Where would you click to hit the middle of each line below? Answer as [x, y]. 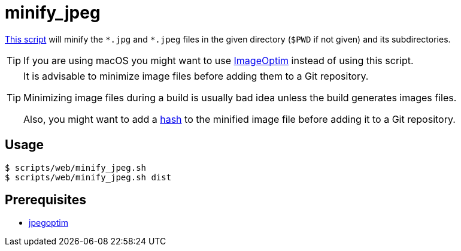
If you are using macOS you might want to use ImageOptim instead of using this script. [219, 60]
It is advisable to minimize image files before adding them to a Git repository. [196, 76]
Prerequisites [46, 200]
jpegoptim [48, 223]
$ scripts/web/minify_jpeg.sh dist [88, 177]
